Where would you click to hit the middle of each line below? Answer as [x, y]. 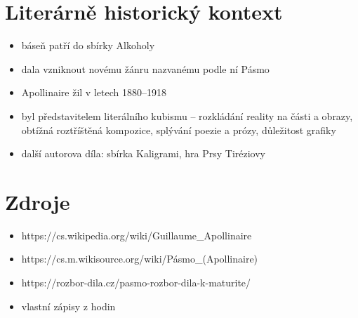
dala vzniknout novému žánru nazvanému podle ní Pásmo [145, 68]
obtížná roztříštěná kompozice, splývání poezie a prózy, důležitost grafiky [179, 130]
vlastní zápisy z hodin [68, 306]
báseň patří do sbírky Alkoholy [88, 45]
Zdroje [38, 201]
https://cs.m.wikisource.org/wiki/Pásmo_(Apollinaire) [140, 259]
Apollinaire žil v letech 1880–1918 [94, 92]
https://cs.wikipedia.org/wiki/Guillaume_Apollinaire [137, 235]
